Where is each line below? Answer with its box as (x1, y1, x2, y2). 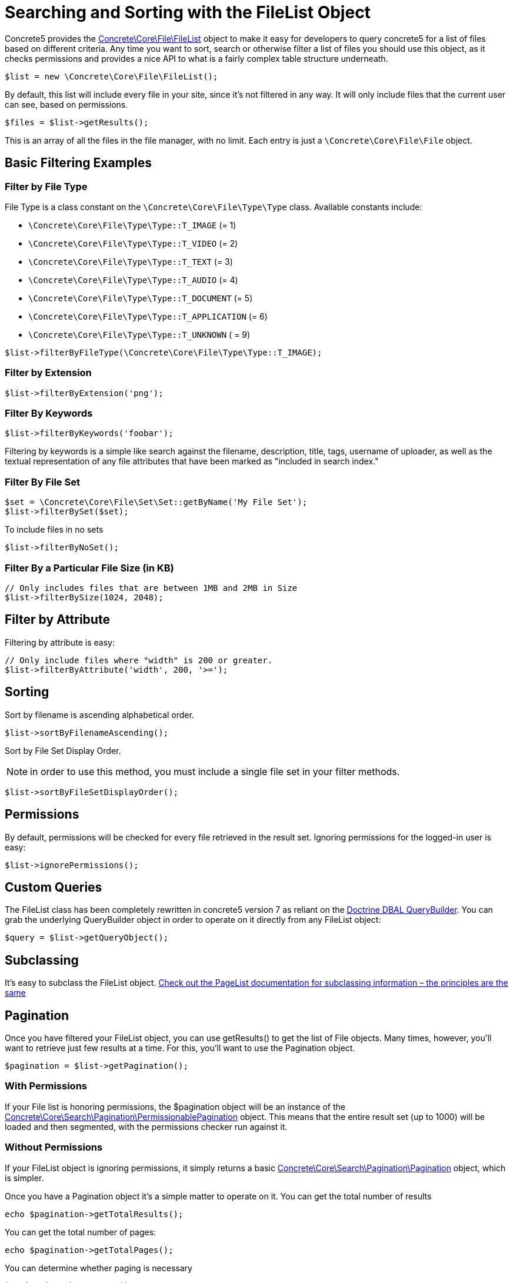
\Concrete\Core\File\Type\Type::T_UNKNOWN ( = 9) (28, 329, 251, 340)
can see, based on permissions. (5, 99, 128, 109)
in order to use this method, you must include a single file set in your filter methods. (30, 765, 400, 777)
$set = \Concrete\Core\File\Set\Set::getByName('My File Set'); (5, 497, 308, 507)
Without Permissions (5, 1141, 103, 1154)
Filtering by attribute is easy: (5, 637, 115, 647)
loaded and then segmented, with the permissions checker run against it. (5, 1121, 288, 1132)
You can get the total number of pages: (5, 1227, 156, 1237)
